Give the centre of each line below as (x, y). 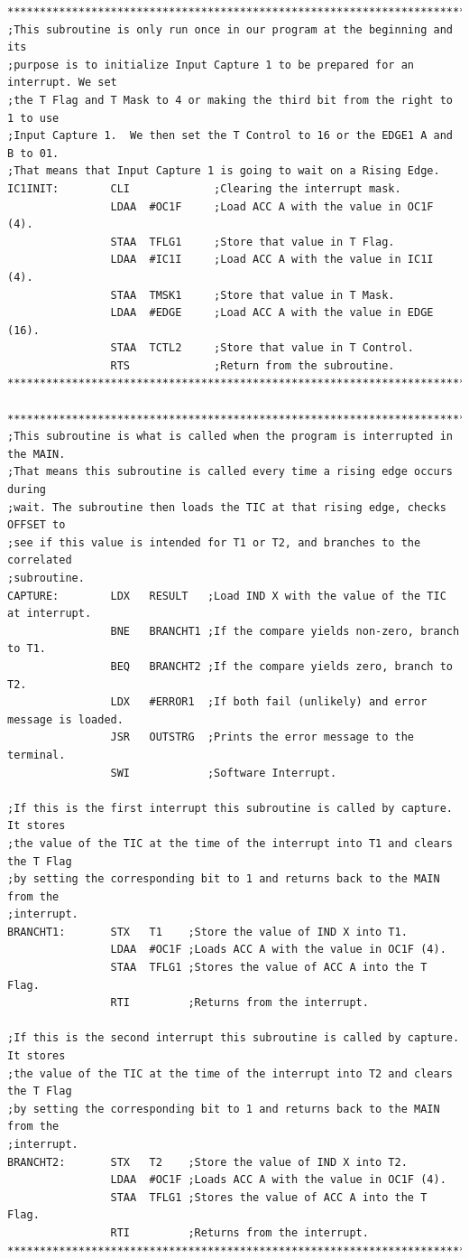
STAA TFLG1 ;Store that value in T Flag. (253, 242)
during (27, 490)
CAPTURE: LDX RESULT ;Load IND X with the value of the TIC (227, 596)
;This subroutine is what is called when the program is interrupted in (230, 437)
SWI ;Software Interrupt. (224, 773)
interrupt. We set (62, 83)
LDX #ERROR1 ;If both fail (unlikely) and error (269, 702)
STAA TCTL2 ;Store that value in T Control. (262, 348)
